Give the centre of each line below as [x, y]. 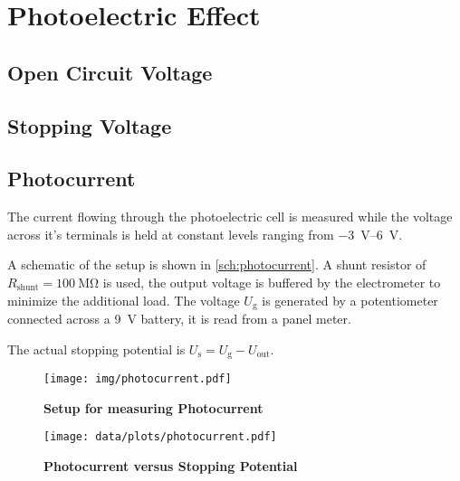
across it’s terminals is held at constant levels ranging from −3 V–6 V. [205, 234]
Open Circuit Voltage [110, 72]
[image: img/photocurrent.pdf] [138, 379]
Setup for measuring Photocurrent [153, 407]
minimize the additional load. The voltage [124, 300]
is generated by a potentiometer [350, 300]
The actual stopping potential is [96, 349]
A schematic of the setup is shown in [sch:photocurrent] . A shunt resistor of [217, 264]
